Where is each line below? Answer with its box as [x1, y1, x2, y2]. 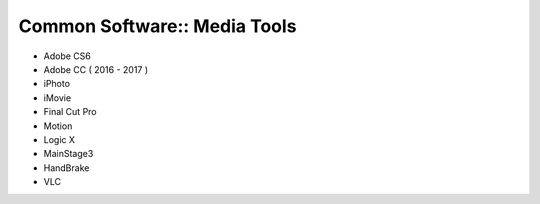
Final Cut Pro [43, 106, 97, 118]
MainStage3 [43, 148, 94, 160]
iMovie [43, 91, 72, 104]
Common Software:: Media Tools [18, 15, 297, 37]
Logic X [43, 133, 75, 145]
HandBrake [43, 161, 90, 174]
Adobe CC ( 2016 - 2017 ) [43, 63, 149, 75]
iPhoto [43, 78, 70, 90]
